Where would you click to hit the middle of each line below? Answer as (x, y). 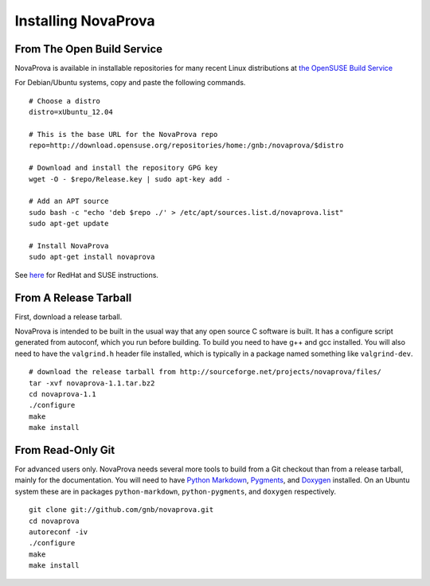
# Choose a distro (65, 101)
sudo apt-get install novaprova (92, 257)
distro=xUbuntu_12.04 (71, 112)
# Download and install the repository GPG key (123, 168)
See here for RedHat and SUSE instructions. (87, 275)
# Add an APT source (69, 201)
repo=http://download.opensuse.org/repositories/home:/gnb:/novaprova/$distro (186, 146)
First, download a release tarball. (68, 316)
